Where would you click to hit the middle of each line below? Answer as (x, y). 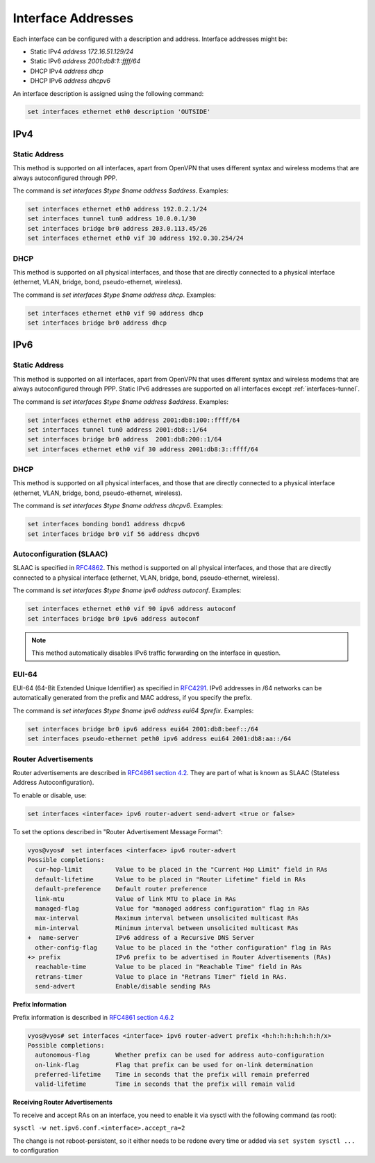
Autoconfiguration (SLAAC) (60, 554)
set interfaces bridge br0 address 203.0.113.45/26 (117, 228)
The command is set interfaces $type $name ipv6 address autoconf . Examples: (127, 590)
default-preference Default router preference (121, 889)
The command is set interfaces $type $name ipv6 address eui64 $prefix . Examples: (133, 710)
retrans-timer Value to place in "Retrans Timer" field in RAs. (161, 976)
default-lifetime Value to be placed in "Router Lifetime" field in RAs (170, 879)
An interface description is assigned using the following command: (108, 93)
